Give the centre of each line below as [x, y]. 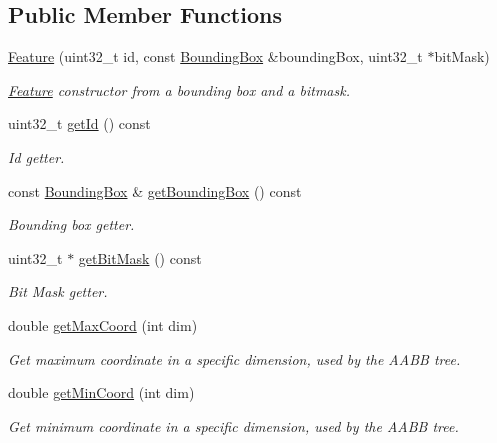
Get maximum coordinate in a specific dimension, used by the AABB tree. [234, 358]
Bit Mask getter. [58, 291]
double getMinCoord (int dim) [101, 392]
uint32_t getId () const [79, 123]
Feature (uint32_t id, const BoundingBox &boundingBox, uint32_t [215, 56]
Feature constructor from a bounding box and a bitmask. [179, 89]
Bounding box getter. [71, 224]
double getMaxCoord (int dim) [103, 324]
